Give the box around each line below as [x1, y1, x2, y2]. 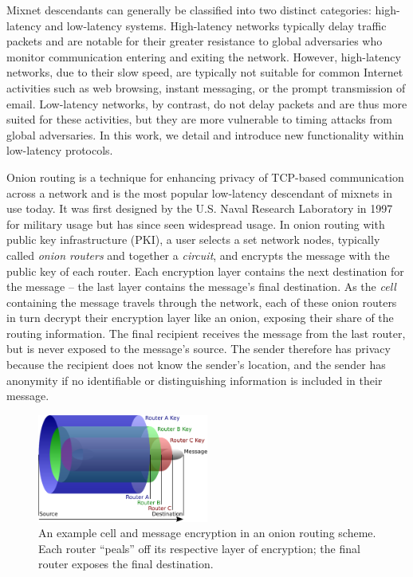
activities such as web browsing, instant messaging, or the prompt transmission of [6, 79, 406, 96]
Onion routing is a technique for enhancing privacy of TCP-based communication [6, 168, 404, 185]
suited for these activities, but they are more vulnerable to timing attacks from [6, 111, 392, 128]
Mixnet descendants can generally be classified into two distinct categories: [6, 2, 372, 18]
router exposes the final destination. [38, 555, 214, 572]
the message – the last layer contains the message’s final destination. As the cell [6, 278, 396, 295]
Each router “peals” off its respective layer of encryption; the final [38, 540, 360, 556]
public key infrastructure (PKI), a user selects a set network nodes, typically [6, 231, 380, 248]
